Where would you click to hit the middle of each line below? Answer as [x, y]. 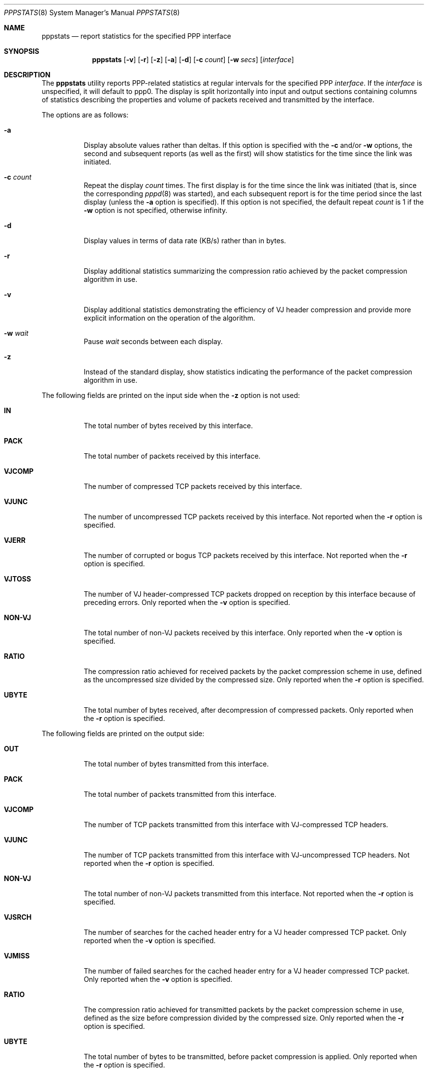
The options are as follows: [85, 115]
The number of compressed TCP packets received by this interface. [193, 486]
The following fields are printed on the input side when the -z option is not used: [171, 395]
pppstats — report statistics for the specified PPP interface [137, 36]
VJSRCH [18, 917]
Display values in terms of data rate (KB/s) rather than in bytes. [185, 241]
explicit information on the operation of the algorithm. [170, 318]
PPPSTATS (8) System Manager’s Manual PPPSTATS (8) [92, 12]
